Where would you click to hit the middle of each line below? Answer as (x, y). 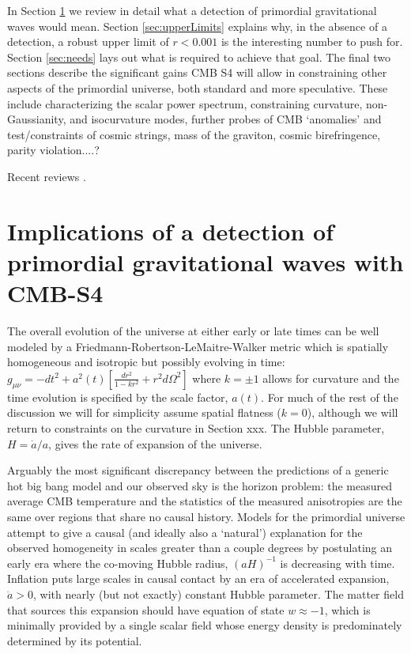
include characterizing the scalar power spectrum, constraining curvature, (185, 103)
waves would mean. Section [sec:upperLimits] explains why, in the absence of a (197, 26)
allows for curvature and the (331, 378)
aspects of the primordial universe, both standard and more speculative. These (198, 87)
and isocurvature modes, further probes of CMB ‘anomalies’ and (226, 119)
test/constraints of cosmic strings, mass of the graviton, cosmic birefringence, (194, 134)
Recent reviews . (47, 176)
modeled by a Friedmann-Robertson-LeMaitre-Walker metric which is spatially (198, 346)
